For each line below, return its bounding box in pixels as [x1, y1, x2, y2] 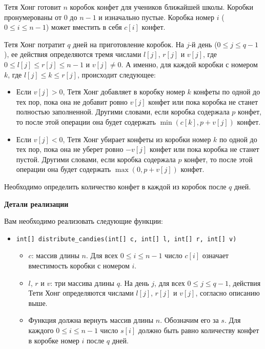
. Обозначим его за [160, 315, 219, 325]
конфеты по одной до [193, 86, 260, 97]
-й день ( [189, 38, 217, 49]
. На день [119, 277, 149, 288]
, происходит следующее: [77, 69, 156, 80]
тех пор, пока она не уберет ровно [16, 144, 124, 154]
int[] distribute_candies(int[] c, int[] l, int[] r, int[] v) [16, 235, 237, 243]
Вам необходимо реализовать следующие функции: [4, 216, 164, 226]
